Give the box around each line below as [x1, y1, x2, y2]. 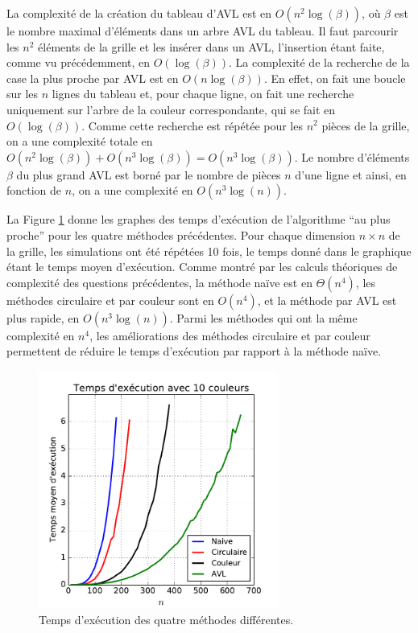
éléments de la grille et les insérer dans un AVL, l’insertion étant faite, [38, 38, 385, 55]
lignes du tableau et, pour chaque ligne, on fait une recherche [52, 85, 354, 102]
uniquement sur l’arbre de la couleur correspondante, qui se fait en [6, 101, 336, 117]
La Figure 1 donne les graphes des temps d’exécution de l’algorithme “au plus [6, 211, 391, 228]
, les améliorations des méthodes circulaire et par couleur [89, 327, 370, 343]
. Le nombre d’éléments [294, 148, 410, 165]
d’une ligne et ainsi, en [295, 166, 407, 183]
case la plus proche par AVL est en [6, 69, 179, 86]
